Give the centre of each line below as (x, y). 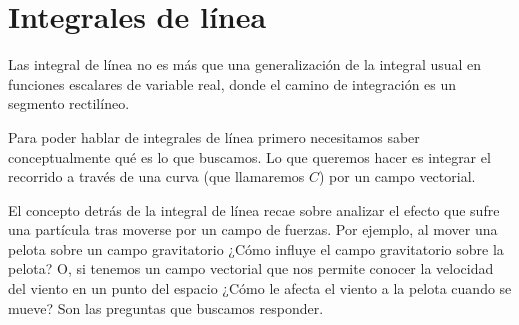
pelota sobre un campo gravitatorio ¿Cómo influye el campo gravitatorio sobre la (256, 248)
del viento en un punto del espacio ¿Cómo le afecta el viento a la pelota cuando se (260, 288)
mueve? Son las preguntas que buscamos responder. (166, 307)
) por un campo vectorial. (397, 176)
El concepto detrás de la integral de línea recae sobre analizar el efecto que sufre (254, 209)
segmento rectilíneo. (69, 103)
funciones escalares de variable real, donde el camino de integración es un (232, 83)
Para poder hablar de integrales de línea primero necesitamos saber (214, 136)
